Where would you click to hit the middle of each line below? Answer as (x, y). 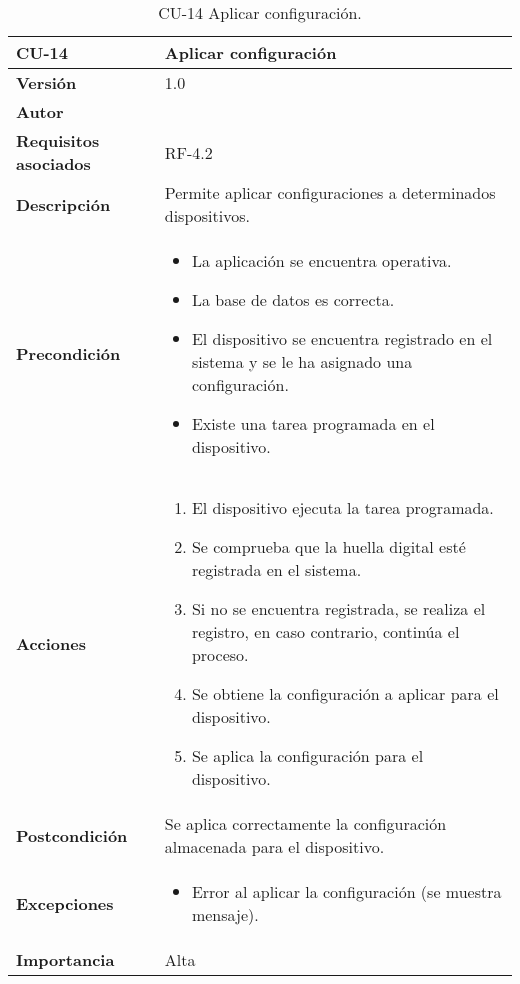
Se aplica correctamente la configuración (305, 823)
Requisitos (58, 140)
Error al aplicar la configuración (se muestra (346, 891)
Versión (46, 82)
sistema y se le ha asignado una (302, 361)
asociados (53, 163)
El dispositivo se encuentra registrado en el (342, 338)
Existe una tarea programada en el (313, 423)
